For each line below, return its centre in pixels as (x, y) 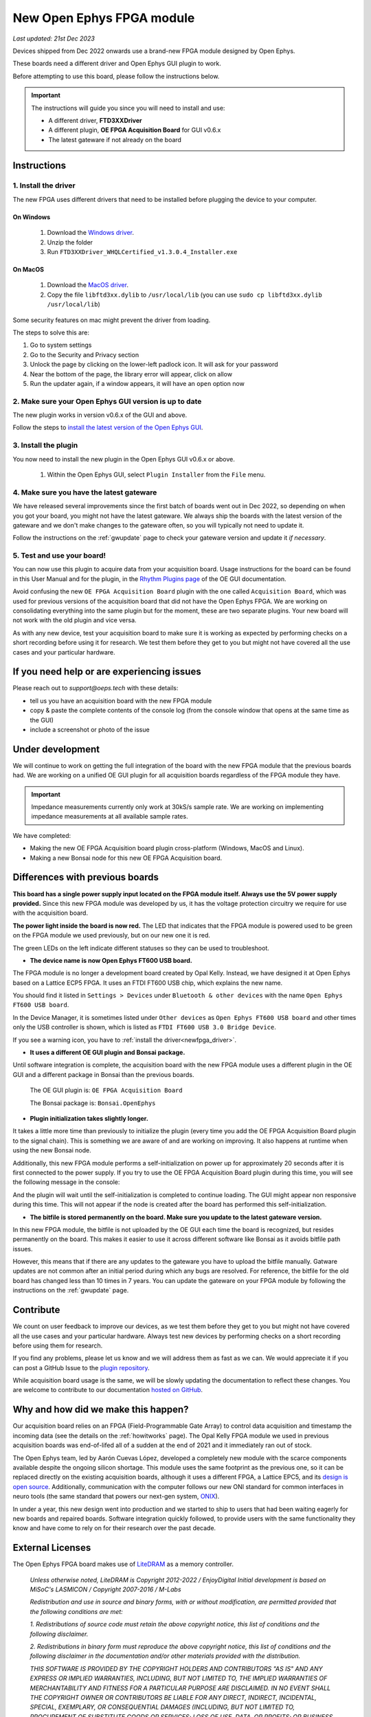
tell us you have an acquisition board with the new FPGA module (121, 701)
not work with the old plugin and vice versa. (75, 620)
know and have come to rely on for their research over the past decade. (114, 1528)
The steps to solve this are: (51, 332)
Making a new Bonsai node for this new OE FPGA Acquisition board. (126, 858)
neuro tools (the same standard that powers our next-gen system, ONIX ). (116, 1497)
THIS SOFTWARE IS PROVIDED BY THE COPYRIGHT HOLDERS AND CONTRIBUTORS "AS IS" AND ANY (176, 1668)
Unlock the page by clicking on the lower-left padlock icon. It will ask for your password (154, 365)
